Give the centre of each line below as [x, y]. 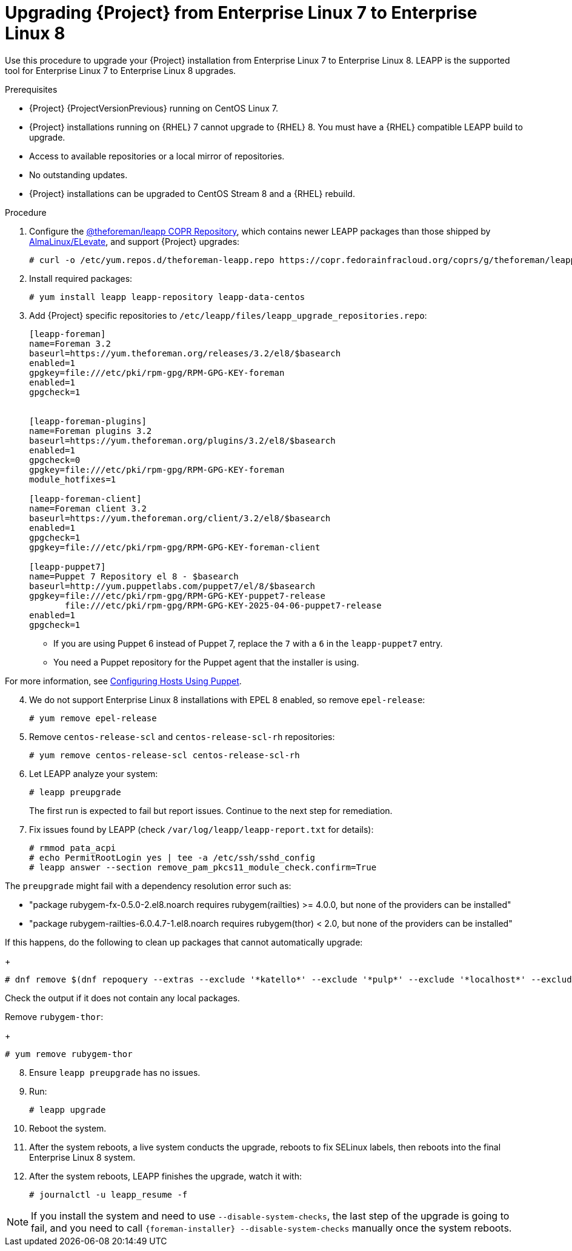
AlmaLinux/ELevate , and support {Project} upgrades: [135, 241]
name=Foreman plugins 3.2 [91, 431]
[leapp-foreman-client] [85, 499]
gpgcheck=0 [55, 460]
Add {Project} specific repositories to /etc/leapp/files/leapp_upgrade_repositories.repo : [228, 315]
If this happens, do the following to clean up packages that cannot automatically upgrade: [184, 942]
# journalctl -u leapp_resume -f [108, 1194]
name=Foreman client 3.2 [88, 508]
